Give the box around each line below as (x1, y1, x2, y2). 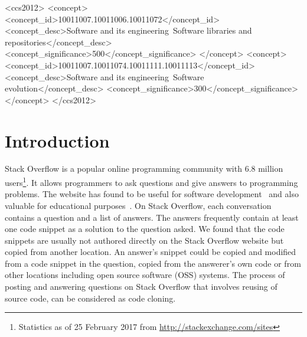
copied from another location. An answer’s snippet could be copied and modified (5, 246, 296, 258)
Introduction (5, 128, 110, 152)
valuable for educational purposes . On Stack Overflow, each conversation (5, 199, 272, 211)
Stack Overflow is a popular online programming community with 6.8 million (5, 162, 283, 175)
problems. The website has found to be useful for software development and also (5, 188, 299, 200)
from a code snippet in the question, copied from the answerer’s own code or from (5, 257, 301, 269)
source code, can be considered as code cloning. (5, 292, 176, 304)
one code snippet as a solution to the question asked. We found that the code (5, 223, 285, 235)
